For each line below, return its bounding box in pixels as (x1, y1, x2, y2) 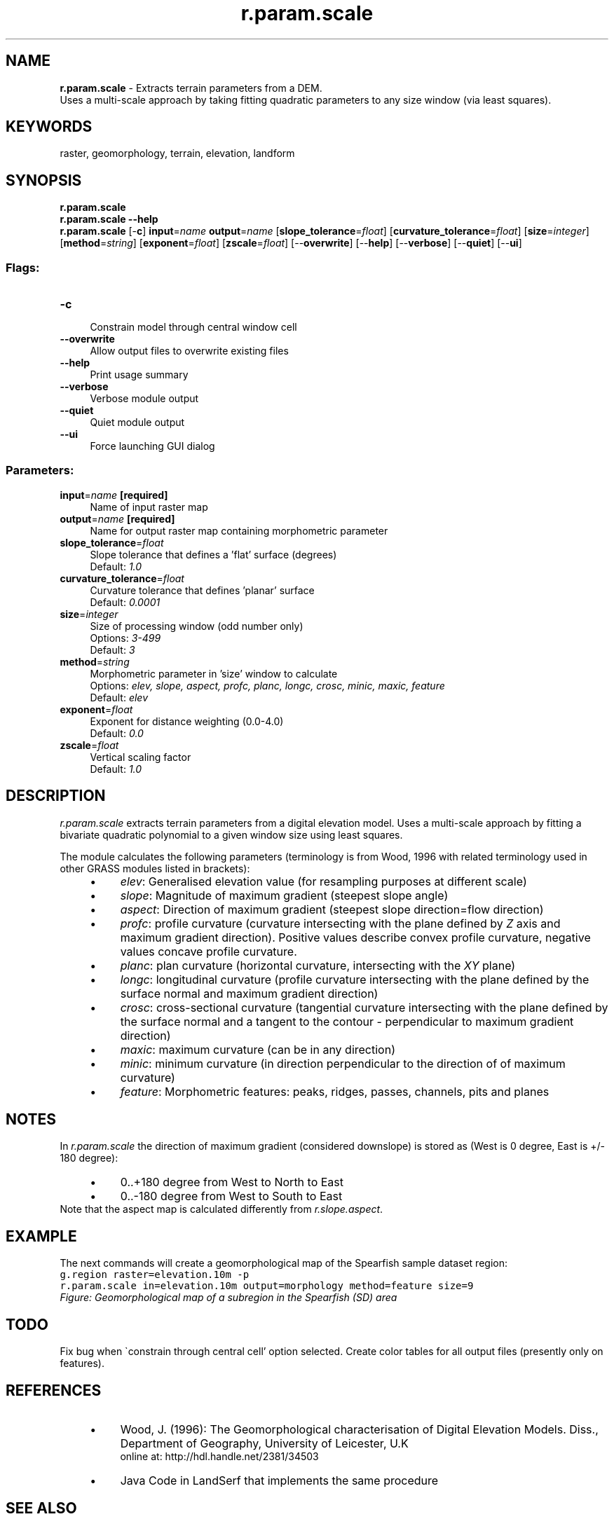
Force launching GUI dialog (90, 440, 215, 453)
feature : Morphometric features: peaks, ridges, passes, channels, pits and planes (120, 1084, 550, 1099)
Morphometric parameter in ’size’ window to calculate (90, 667, 338, 680)
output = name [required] (60, 512, 175, 525)
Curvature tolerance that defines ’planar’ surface (90, 584, 315, 596)
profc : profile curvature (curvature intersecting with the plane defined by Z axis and (120, 916, 561, 930)
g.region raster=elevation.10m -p (60, 1269, 250, 1281)
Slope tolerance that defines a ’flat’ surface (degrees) (90, 548, 337, 561)
